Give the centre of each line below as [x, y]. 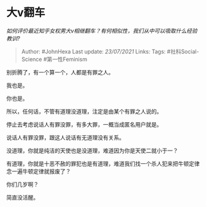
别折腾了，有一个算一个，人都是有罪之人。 [60, 72]
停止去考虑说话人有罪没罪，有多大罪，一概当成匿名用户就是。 [84, 124]
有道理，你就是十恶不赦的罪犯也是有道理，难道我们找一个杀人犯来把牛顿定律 [103, 163]
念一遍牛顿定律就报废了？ [39, 171]
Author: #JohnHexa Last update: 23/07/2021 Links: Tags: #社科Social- [110, 51]
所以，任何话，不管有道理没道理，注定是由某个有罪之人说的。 [84, 111]
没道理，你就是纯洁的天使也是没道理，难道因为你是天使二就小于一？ [92, 150]
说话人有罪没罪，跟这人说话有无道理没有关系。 [65, 137]
